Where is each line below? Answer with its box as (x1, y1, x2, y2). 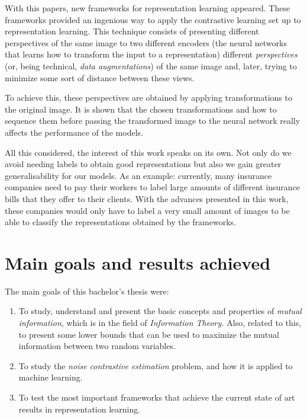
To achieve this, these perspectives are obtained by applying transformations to (5, 91, 292, 104)
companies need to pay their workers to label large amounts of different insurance (5, 181, 300, 193)
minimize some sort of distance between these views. (5, 71, 195, 84)
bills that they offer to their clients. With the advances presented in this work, (5, 192, 289, 204)
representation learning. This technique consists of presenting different (5, 25, 259, 37)
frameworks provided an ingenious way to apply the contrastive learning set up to (5, 13, 301, 25)
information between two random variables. (18, 340, 176, 352)
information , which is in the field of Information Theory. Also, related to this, (18, 316, 302, 328)
